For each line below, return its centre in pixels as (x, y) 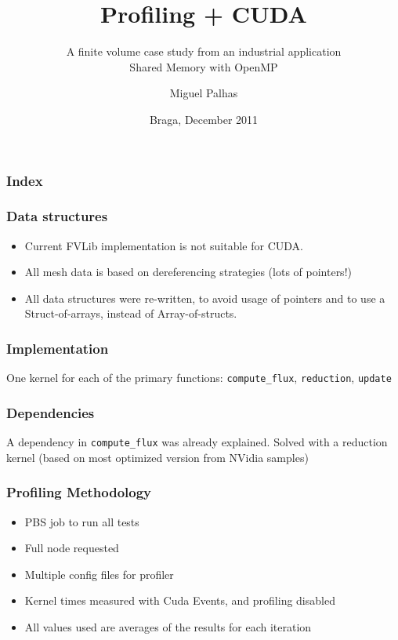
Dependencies (51, 412)
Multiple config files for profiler (99, 574)
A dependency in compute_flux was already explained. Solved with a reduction (197, 442)
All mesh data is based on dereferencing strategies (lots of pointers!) (188, 272)
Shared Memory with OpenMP (204, 66)
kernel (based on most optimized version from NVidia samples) (157, 457)
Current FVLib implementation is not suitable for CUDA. (164, 245)
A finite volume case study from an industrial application (204, 51)
